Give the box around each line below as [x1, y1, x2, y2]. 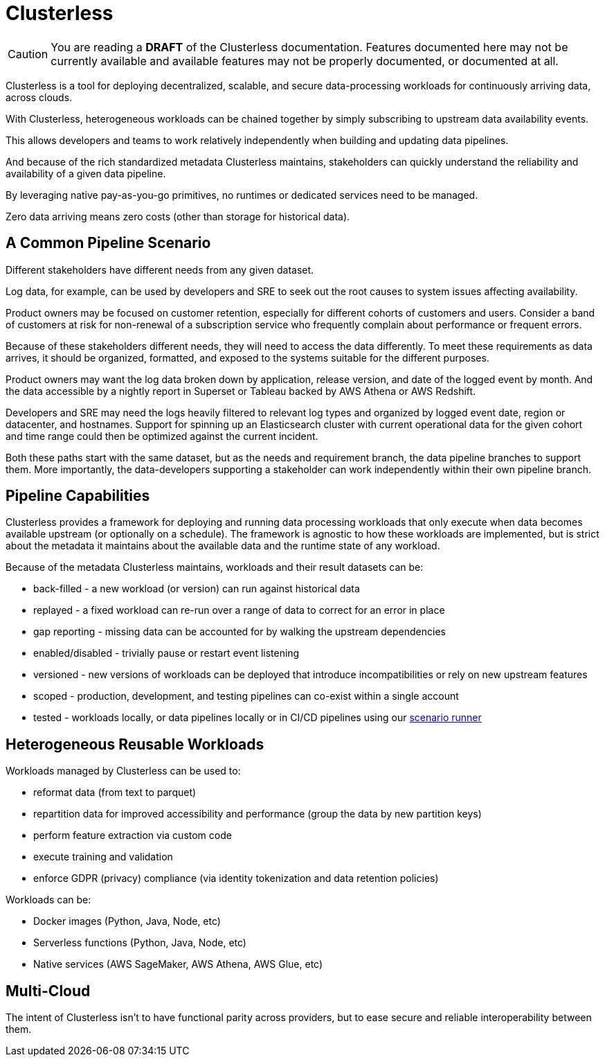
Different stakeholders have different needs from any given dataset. [6, 263, 314, 276]
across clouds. [6, 91, 73, 103]
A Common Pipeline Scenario [6, 234, 211, 252]
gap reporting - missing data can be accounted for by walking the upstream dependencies [33, 626, 446, 638]
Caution [8, 46, 48, 61]
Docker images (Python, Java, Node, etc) [33, 915, 221, 928]
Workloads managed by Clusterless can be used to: [6, 765, 241, 777]
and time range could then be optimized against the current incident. [6, 430, 318, 442]
